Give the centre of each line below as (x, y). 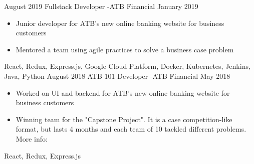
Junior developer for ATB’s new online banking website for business (120, 23)
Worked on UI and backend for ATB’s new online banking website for (123, 92)
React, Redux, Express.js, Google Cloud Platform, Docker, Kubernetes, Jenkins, (127, 66)
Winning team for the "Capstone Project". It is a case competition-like (124, 119)
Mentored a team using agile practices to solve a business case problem (125, 49)
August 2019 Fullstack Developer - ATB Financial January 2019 (101, 6)
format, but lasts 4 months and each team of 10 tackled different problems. (131, 129)
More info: (32, 138)
